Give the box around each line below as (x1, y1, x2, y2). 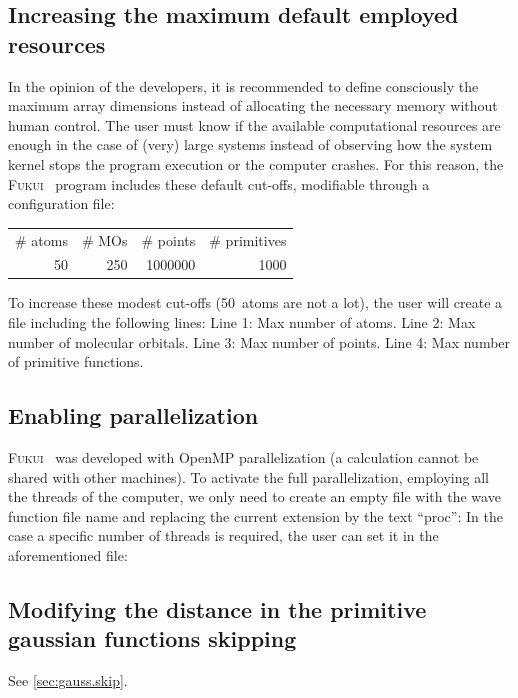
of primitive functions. (8, 351, 144, 372)
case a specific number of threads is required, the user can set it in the (8, 525, 439, 546)
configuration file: (8, 193, 115, 214)
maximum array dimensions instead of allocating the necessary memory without (8, 95, 498, 116)
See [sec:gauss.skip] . (8, 670, 128, 691)
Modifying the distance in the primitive (8, 593, 427, 624)
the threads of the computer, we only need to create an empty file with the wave (8, 486, 501, 507)
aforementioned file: (8, 544, 128, 565)
